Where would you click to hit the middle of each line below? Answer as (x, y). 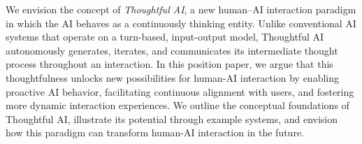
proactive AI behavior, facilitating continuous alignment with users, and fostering (180, 91)
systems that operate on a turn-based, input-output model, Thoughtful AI (165, 37)
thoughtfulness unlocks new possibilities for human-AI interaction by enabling (172, 77)
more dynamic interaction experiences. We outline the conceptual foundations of (178, 105)
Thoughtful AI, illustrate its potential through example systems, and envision (172, 118)
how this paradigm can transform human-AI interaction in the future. (155, 132)
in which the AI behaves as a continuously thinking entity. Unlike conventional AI (181, 23)
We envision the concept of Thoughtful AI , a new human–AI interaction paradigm (181, 9)
